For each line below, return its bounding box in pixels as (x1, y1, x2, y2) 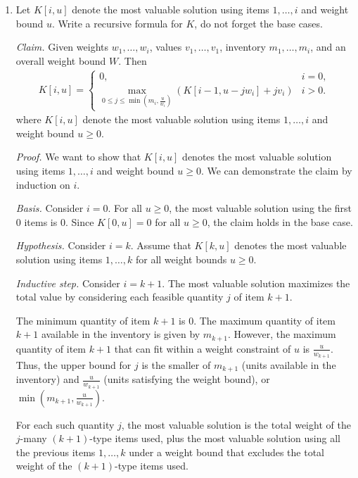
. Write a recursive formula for (52, 15, 183, 30)
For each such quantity (15, 417, 115, 432)
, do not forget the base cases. (194, 15, 323, 30)
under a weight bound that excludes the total (129, 444, 324, 459)
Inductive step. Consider (15, 275, 120, 290)
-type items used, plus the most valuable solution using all (89, 431, 340, 446)
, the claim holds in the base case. (207, 214, 353, 229)
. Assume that (130, 238, 191, 253)
